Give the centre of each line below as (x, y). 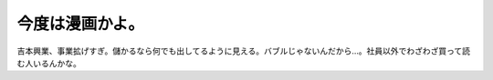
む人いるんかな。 (49, 63)
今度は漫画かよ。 (81, 24)
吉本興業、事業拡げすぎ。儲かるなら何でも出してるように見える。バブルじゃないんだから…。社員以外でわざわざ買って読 (243, 51)
